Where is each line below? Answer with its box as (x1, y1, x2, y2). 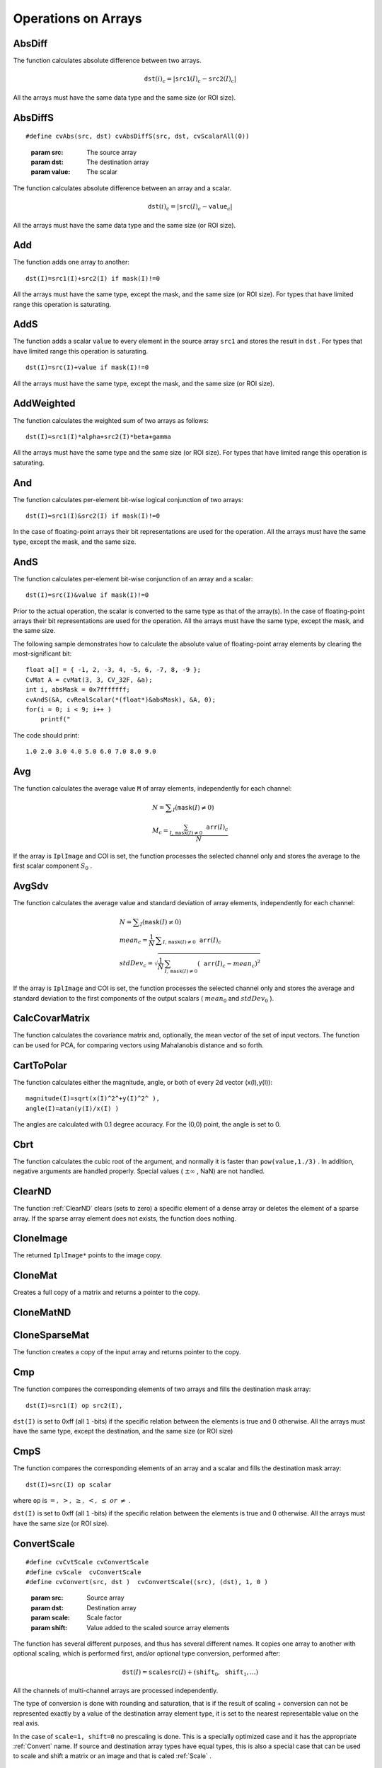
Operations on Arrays (13, 11, 143, 26)
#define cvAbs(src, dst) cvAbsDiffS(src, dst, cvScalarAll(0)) (25, 132, 250, 141)
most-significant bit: (13, 649, 72, 658)
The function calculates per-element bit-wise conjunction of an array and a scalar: (13, 574, 253, 583)
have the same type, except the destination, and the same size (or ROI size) (13, 1427, 233, 1436)
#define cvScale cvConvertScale (25, 1568, 141, 1576)
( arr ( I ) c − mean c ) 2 (197, 958, 261, 969)
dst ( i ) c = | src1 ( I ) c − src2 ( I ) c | (144, 75, 237, 85)
